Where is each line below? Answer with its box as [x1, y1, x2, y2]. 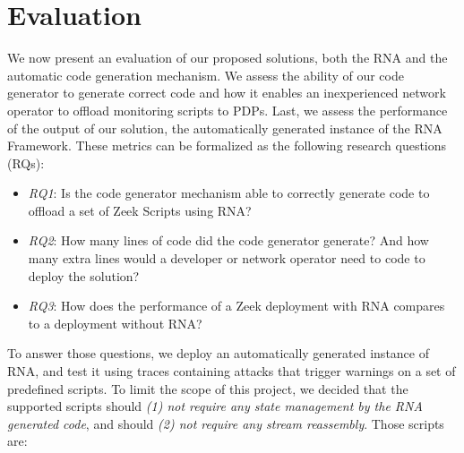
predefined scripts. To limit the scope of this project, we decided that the [7, 379, 408, 397]
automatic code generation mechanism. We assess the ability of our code [7, 65, 404, 84]
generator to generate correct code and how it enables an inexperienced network [7, 83, 446, 102]
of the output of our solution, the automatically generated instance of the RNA [7, 118, 443, 137]
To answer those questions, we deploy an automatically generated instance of [7, 344, 429, 363]
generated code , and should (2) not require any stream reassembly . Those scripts [7, 414, 444, 432]
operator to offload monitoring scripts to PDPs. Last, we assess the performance [7, 100, 448, 119]
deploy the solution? [28, 266, 140, 285]
